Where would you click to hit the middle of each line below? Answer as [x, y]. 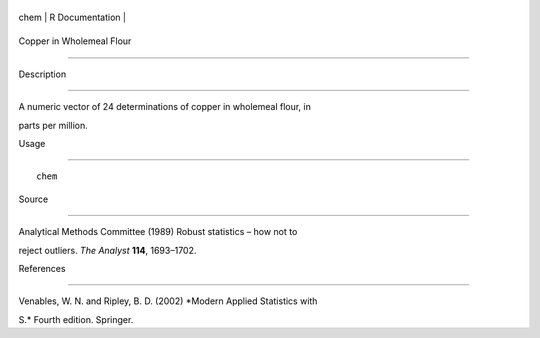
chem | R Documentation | [72, 17]
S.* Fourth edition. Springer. [76, 319]
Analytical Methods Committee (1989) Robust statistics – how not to [158, 232]
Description [42, 74]
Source [33, 199]
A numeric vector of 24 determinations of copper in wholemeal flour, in [165, 107]
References [42, 268]
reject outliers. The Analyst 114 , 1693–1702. [107, 250]
